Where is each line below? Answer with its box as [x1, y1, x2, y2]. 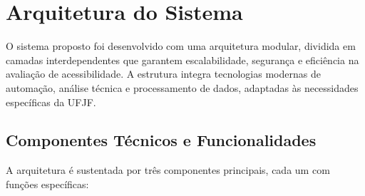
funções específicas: [6, 176, 89, 191]
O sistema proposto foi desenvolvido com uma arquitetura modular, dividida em [6, 38, 356, 53]
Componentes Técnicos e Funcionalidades [6, 129, 317, 151]
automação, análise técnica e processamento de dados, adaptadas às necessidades [6, 80, 359, 95]
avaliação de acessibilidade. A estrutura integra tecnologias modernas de [6, 66, 321, 81]
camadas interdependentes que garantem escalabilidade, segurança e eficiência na [6, 52, 359, 67]
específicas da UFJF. [6, 94, 96, 109]
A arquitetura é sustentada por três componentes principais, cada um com [6, 163, 330, 177]
